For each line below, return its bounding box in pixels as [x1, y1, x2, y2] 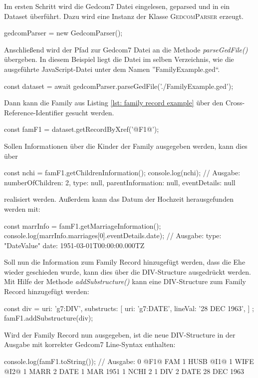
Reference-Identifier [4, 107, 63, 117]
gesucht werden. [65, 107, 114, 117]
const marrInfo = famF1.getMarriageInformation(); [4, 220, 161, 231]
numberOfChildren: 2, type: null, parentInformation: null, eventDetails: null [4, 177, 236, 187]
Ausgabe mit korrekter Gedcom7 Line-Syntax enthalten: [4, 339, 176, 350]
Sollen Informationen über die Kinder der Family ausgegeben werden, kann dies [4, 140, 248, 151]
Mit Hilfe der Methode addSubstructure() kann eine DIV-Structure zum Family [4, 276, 246, 287]
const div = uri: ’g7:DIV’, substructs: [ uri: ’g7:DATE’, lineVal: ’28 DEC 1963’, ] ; [4, 303, 254, 313]
